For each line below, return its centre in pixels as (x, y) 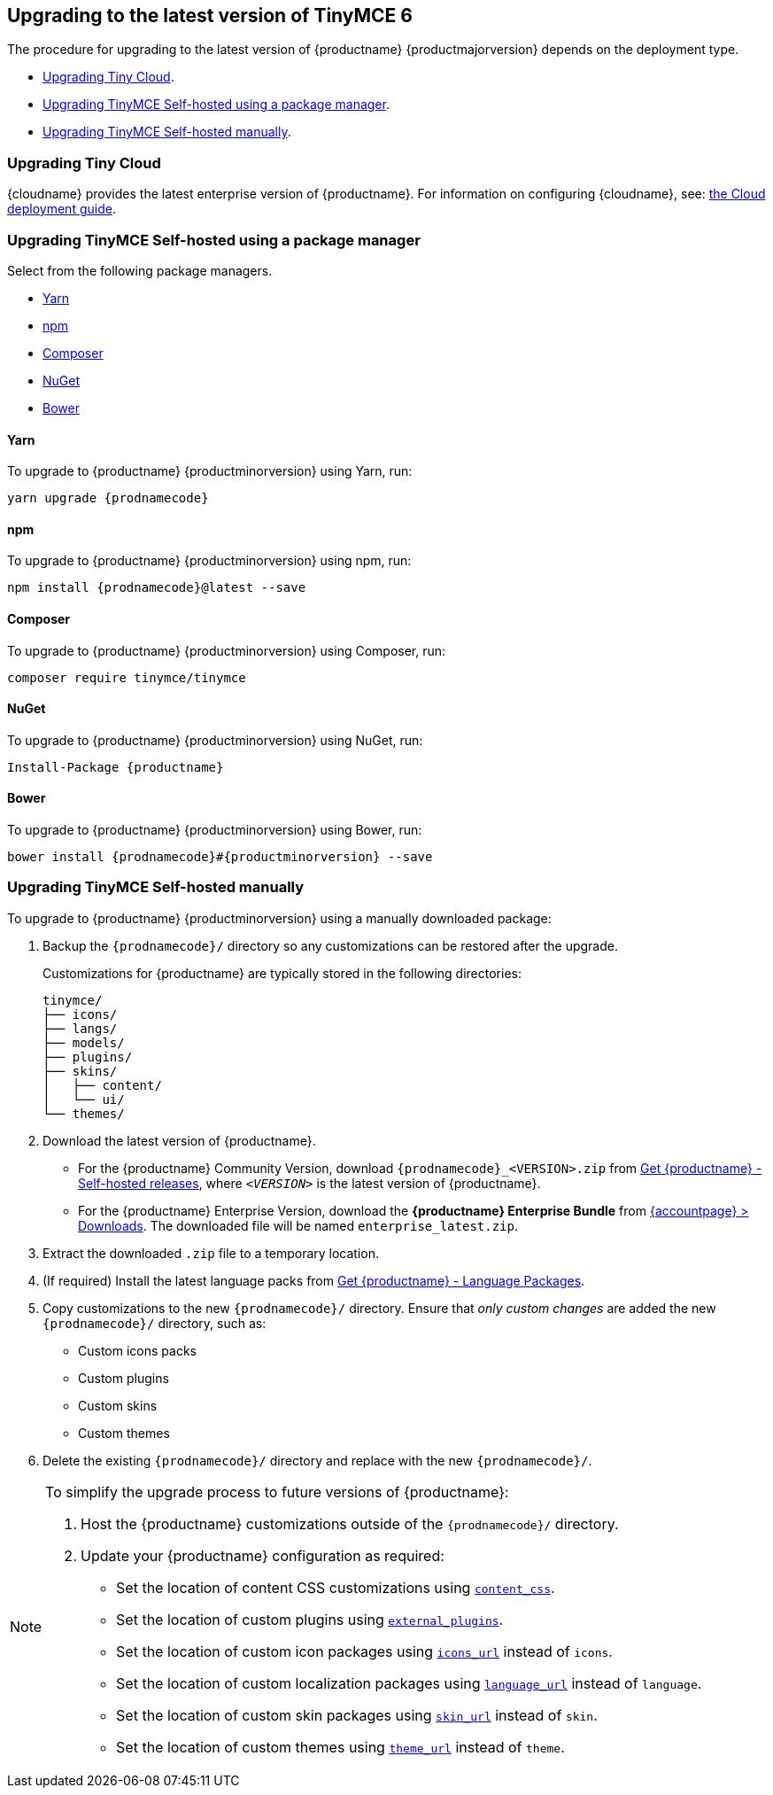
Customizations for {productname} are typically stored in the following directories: (282, 973)
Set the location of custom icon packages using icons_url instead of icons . (364, 1651)
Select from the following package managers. (140, 270)
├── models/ (84, 1042)
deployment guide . (62, 209)
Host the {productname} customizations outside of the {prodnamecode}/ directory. (350, 1523)
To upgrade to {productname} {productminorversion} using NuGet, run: (215, 740)
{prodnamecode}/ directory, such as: (155, 1323)
